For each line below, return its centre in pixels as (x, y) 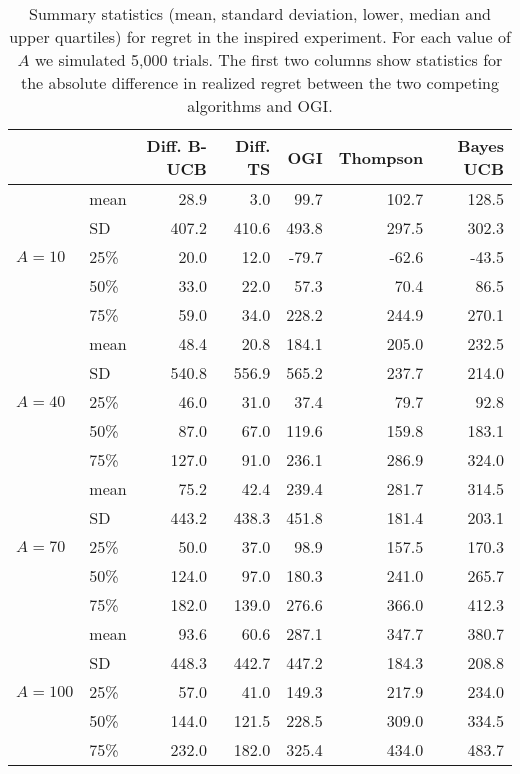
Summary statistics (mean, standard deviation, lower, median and (260, 13)
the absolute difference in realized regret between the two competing (260, 82)
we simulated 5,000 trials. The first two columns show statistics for (268, 59)
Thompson (381, 157)
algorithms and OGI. (260, 105)
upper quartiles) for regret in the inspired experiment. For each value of (260, 36)
